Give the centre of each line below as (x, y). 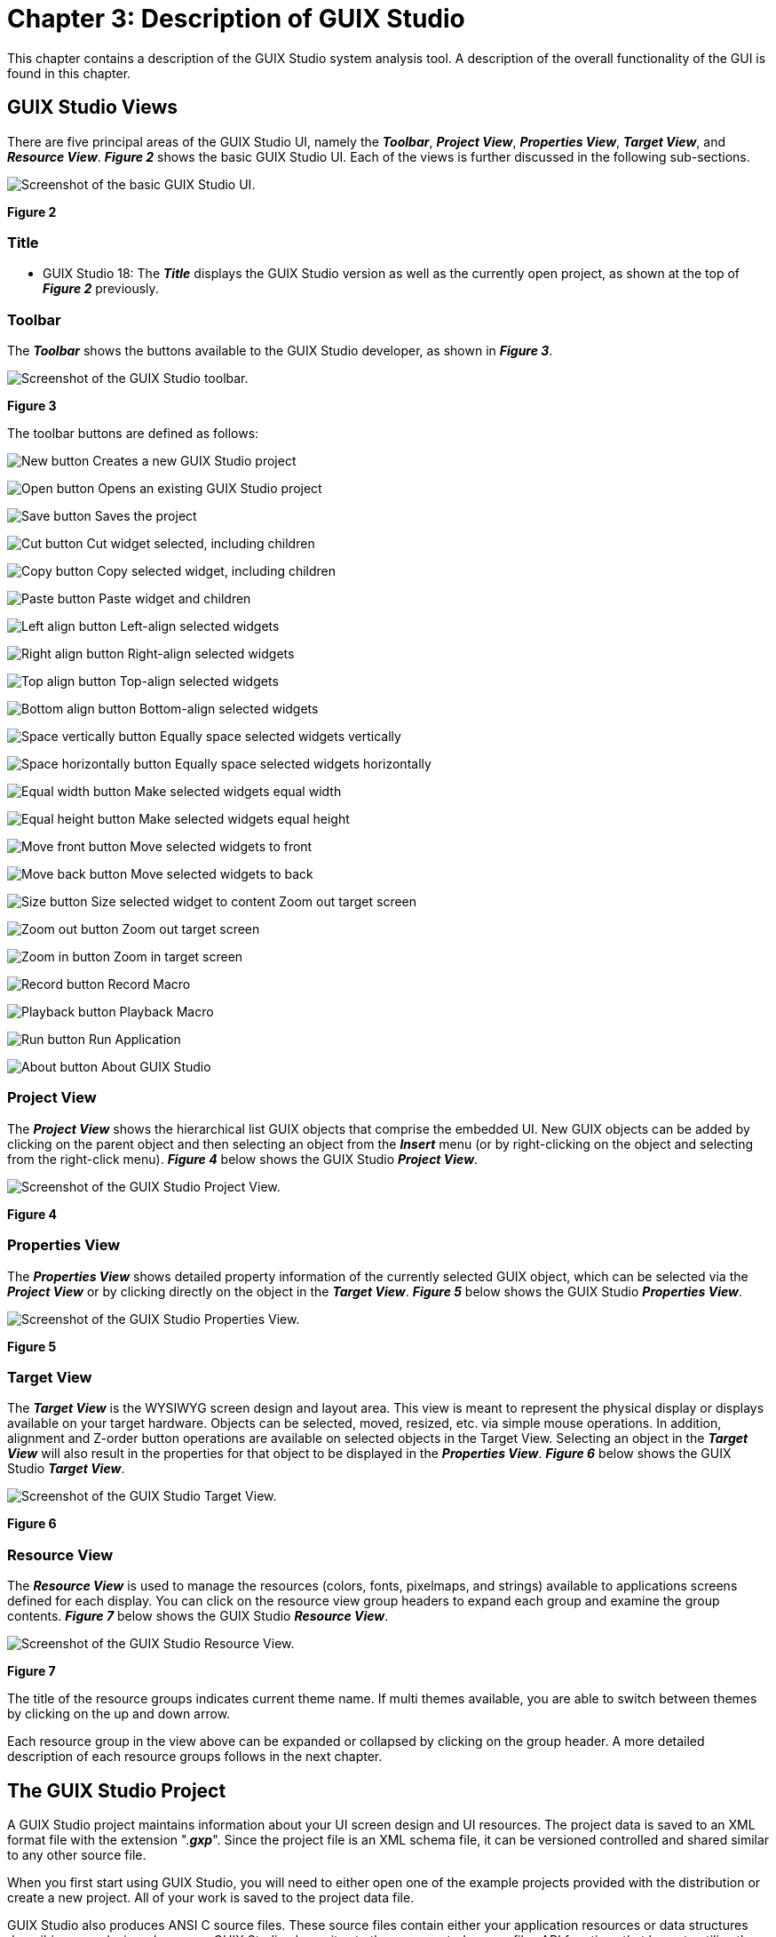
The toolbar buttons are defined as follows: (133, 434)
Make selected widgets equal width (238, 792)
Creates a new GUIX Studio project (194, 461)
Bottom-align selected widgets (229, 709)
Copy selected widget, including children (217, 571)
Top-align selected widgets (199, 682)
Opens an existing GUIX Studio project (210, 489)
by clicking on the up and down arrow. (119, 1714)
